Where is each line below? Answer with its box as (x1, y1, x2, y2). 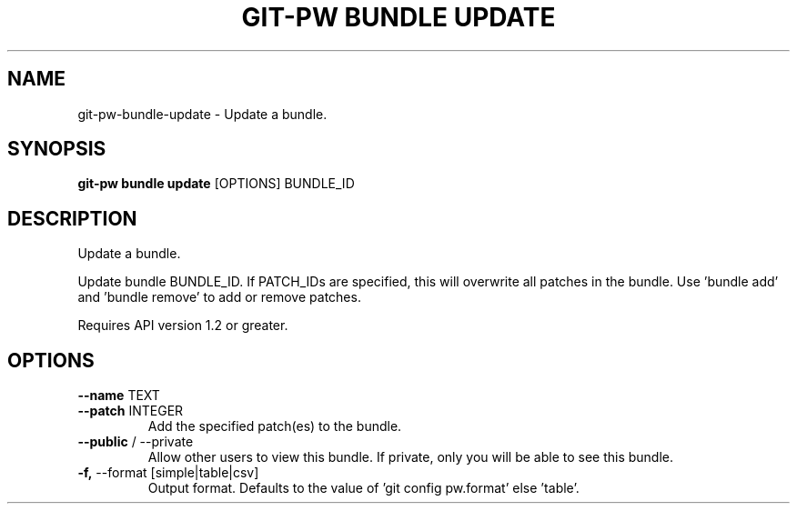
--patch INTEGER (77, 403, 184, 419)
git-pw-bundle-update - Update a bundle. (77, 105, 328, 122)
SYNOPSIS (7, 137, 106, 161)
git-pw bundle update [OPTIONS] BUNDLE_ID (77, 175, 355, 192)
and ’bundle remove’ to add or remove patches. (77, 289, 361, 306)
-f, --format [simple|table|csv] (77, 465, 259, 481)
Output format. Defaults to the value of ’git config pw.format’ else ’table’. (147, 480, 580, 496)
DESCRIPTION (7, 206, 137, 230)
